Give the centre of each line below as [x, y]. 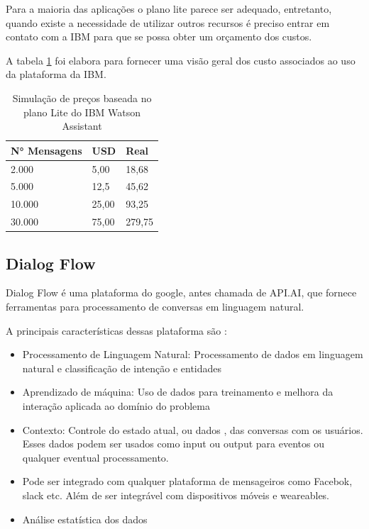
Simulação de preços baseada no [82, 98]
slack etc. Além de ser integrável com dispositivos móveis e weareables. [176, 495]
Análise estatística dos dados [85, 519]
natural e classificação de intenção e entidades [122, 368]
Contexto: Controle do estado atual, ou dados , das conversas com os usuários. [193, 429]
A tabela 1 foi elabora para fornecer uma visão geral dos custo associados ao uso [181, 60]
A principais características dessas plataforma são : [116, 330]
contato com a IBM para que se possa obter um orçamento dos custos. [159, 37]
